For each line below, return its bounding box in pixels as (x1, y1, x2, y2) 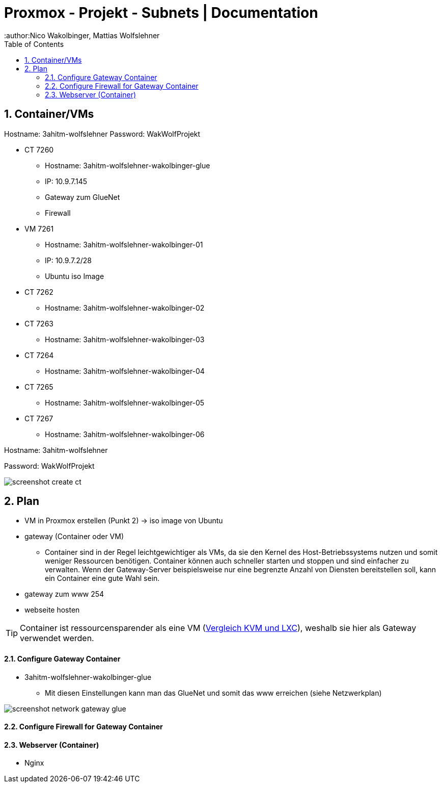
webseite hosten (24, 605, 80, 615)
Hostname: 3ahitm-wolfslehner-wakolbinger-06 (45, 429, 205, 439)
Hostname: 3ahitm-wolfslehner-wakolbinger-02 (45, 303, 205, 312)
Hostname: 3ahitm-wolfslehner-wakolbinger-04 (45, 366, 205, 375)
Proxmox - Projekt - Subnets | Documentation (4, 4, 318, 21)
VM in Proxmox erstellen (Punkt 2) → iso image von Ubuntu (24, 516, 223, 525)
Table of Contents (4, 39, 64, 48)
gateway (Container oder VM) (24, 532, 124, 541)
